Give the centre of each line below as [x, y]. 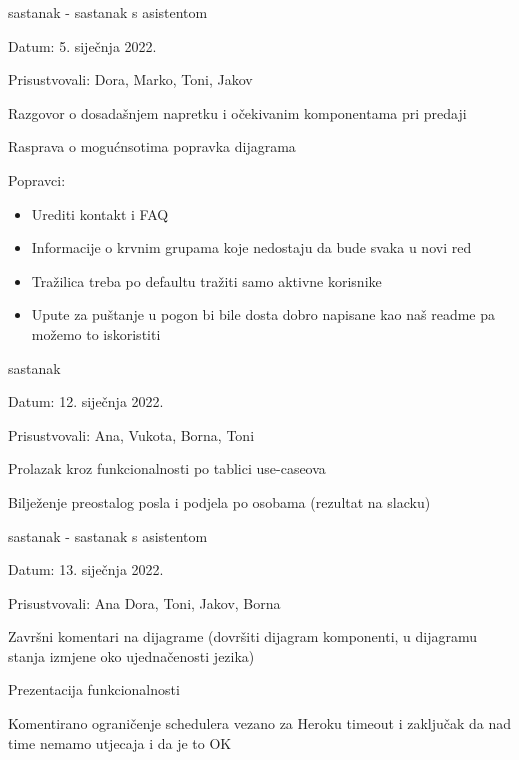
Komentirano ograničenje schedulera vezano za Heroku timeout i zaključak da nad [260, 723]
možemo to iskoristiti [96, 333]
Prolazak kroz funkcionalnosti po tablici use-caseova [167, 468]
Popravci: [37, 179]
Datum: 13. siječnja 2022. [86, 569]
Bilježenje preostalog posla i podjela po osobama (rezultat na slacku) [219, 501]
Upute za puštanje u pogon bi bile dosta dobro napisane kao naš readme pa [263, 314]
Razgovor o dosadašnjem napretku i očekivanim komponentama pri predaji [237, 112]
